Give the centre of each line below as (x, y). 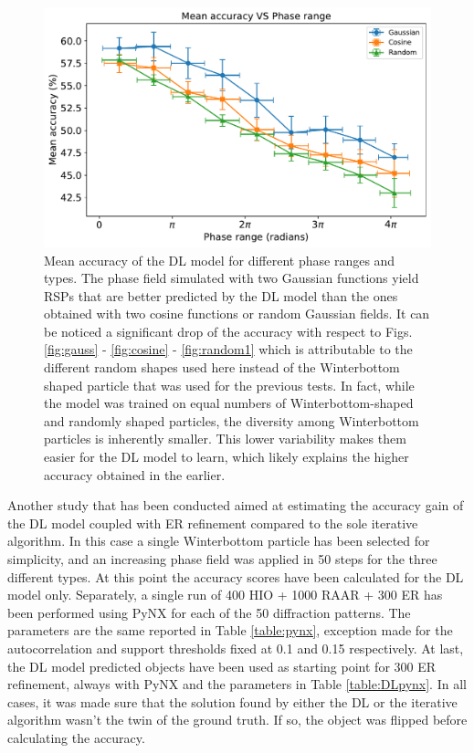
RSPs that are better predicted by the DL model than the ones (221, 295)
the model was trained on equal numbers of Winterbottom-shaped (229, 403)
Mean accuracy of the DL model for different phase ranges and (220, 260)
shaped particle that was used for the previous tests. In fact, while (229, 385)
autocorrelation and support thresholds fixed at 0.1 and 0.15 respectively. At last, (236, 648)
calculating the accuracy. (76, 737)
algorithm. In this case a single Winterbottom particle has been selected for (219, 541)
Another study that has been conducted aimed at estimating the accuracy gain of (236, 505)
